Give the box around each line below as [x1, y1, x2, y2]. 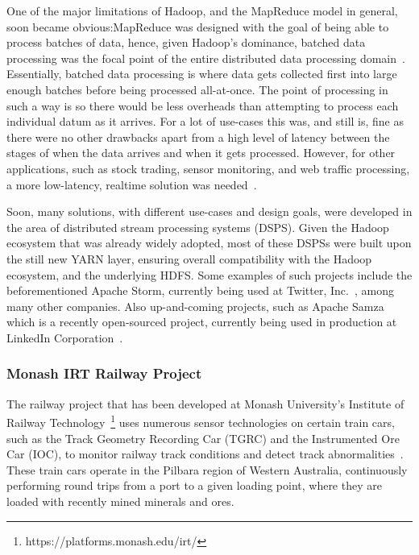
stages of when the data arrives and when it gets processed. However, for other [6, 144, 396, 161]
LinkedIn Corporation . [6, 329, 123, 346]
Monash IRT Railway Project [6, 363, 202, 383]
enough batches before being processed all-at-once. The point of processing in [6, 81, 388, 97]
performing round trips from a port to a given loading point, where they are [6, 477, 382, 494]
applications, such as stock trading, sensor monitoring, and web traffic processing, [6, 159, 410, 176]
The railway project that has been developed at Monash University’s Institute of [6, 395, 404, 412]
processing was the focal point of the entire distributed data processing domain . [6, 49, 405, 66]
